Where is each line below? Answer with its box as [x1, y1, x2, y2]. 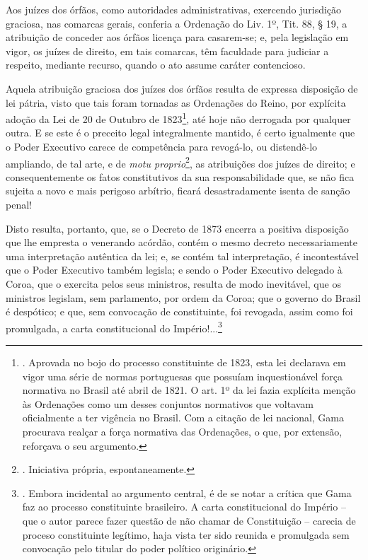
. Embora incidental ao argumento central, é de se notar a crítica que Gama [22, 485, 352, 500]
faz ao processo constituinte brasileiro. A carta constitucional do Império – [22, 499, 346, 514]
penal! [6, 197, 32, 212]
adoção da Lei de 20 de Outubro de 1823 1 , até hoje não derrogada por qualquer [6, 110, 351, 126]
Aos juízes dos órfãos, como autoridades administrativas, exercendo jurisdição [6, 2, 342, 16]
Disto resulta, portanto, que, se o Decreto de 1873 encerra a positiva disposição [6, 221, 349, 235]
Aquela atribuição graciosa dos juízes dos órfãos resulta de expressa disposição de [6, 81, 358, 95]
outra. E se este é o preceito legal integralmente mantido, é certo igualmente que [6, 125, 355, 140]
